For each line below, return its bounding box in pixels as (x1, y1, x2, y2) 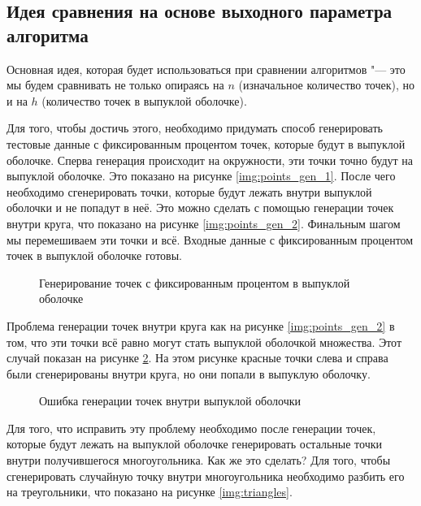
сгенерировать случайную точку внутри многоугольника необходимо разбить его (7, 467, 405, 484)
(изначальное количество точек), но (238, 76, 415, 93)
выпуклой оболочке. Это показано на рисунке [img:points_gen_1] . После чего (7, 167, 396, 184)
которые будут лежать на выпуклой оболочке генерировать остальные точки (7, 435, 383, 452)
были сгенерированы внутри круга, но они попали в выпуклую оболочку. (7, 365, 371, 382)
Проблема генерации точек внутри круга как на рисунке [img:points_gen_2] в (7, 317, 395, 334)
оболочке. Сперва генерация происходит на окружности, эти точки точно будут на (7, 151, 414, 168)
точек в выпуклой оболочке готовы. (7, 247, 182, 264)
